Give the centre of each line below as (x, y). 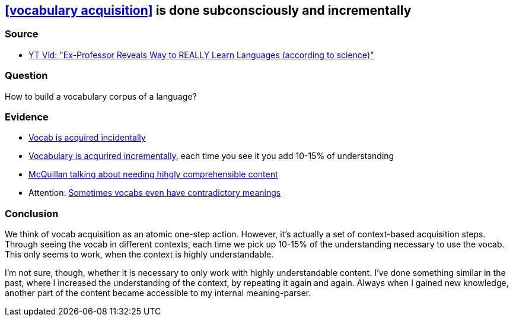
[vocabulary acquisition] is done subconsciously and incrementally (208, 10)
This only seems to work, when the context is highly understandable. (139, 255)
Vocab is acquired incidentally (87, 138)
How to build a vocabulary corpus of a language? (101, 96)
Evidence (27, 117)
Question (26, 76)
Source (22, 34)
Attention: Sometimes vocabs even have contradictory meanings (155, 193)
